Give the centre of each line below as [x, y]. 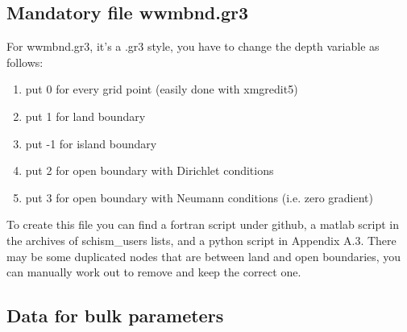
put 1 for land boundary [85, 116]
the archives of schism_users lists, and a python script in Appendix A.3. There [201, 240]
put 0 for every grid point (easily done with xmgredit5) [162, 89]
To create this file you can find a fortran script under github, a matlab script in [203, 224]
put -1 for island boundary [91, 143]
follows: [25, 62]
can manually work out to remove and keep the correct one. [154, 272]
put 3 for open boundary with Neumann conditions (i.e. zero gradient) [199, 197]
